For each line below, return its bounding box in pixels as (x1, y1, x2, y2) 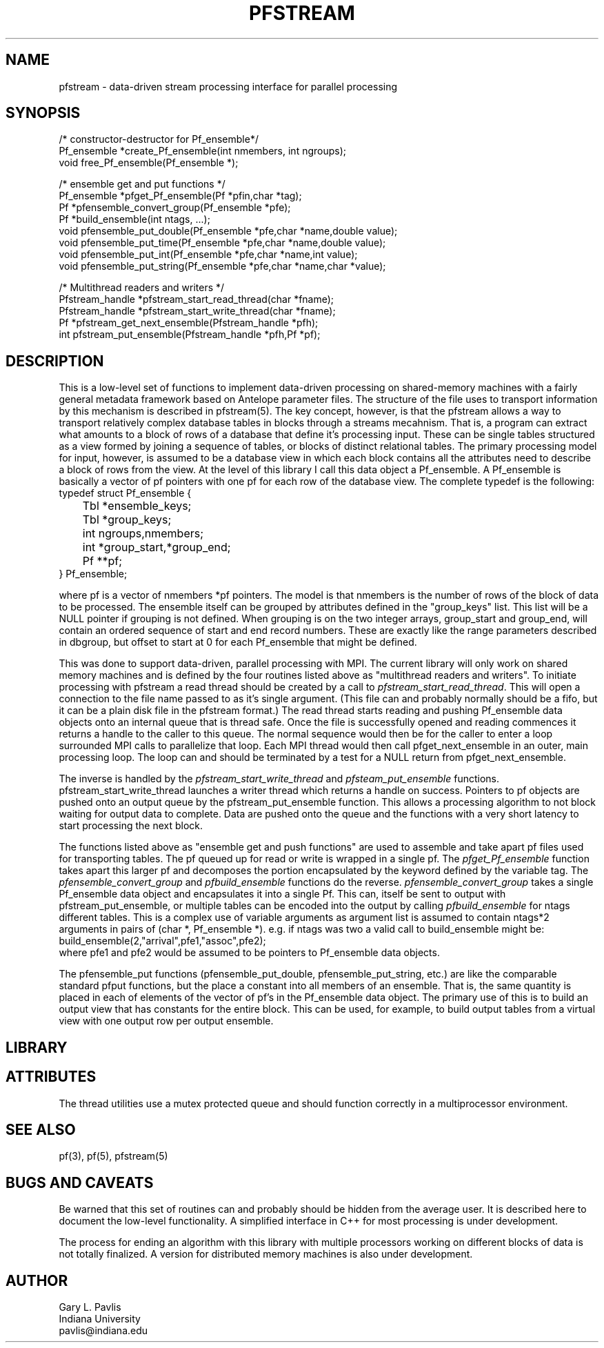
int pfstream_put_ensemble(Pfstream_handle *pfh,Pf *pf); (59, 328, 321, 341)
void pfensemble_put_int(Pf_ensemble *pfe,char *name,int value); (59, 248, 358, 261)
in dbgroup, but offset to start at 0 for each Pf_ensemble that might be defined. (59, 636, 417, 648)
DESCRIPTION (6, 352, 104, 370)
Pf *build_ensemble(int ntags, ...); (59, 213, 210, 226)
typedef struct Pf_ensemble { (59, 487, 192, 499)
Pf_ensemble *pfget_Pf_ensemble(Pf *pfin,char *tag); (59, 190, 302, 202)
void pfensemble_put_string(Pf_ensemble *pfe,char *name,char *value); (59, 260, 386, 272)
